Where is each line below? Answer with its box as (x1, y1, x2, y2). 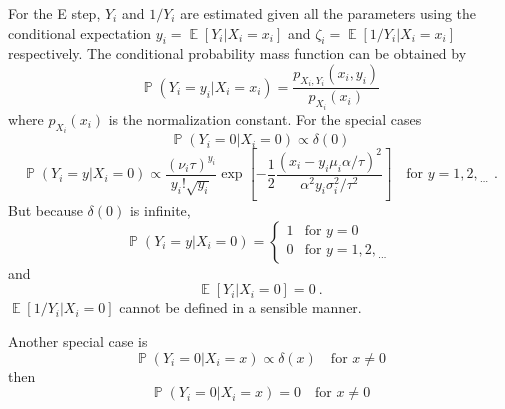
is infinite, (129, 200, 191, 221)
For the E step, (8, 3, 101, 23)
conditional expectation (8, 22, 152, 43)
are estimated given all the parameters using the (180, 3, 477, 23)
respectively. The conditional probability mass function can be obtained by (8, 43, 467, 64)
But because (8, 200, 83, 221)
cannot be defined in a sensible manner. (119, 297, 362, 318)
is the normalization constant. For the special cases (108, 108, 422, 129)
